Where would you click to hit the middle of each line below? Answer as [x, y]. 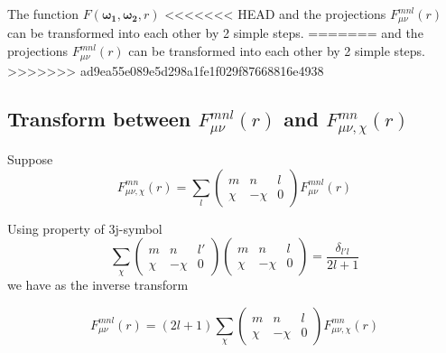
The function [43, 14]
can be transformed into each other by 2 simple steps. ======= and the [215, 33]
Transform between [99, 119]
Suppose [30, 159]
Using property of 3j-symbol [85, 228]
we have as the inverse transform [98, 285]
